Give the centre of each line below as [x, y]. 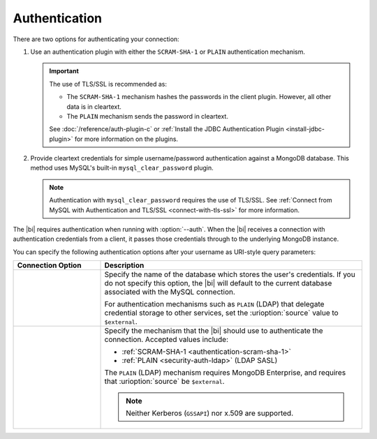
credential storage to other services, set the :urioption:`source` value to [221, 313]
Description [124, 265]
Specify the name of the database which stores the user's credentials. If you [230, 274]
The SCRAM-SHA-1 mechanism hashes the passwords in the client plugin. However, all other [199, 97]
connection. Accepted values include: [167, 340]
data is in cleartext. [94, 106]
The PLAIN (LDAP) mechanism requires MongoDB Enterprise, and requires [225, 373]
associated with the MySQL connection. [170, 292]
